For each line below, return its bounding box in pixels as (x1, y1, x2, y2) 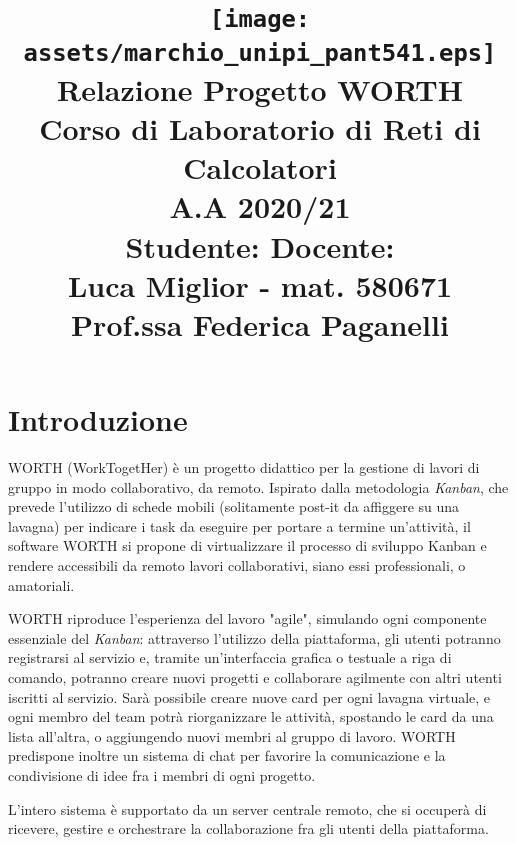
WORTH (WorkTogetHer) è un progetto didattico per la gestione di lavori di (8, 457, 480, 478)
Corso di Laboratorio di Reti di (39, 108, 481, 148)
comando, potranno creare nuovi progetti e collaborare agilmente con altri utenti (8, 667, 502, 687)
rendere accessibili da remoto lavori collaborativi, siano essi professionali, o (8, 555, 466, 576)
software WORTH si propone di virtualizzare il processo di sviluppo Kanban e (8, 535, 487, 556)
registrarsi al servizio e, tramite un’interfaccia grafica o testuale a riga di (8, 647, 452, 668)
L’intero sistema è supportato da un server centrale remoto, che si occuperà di (8, 798, 487, 819)
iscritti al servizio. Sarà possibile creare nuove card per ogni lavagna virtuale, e (8, 686, 491, 707)
